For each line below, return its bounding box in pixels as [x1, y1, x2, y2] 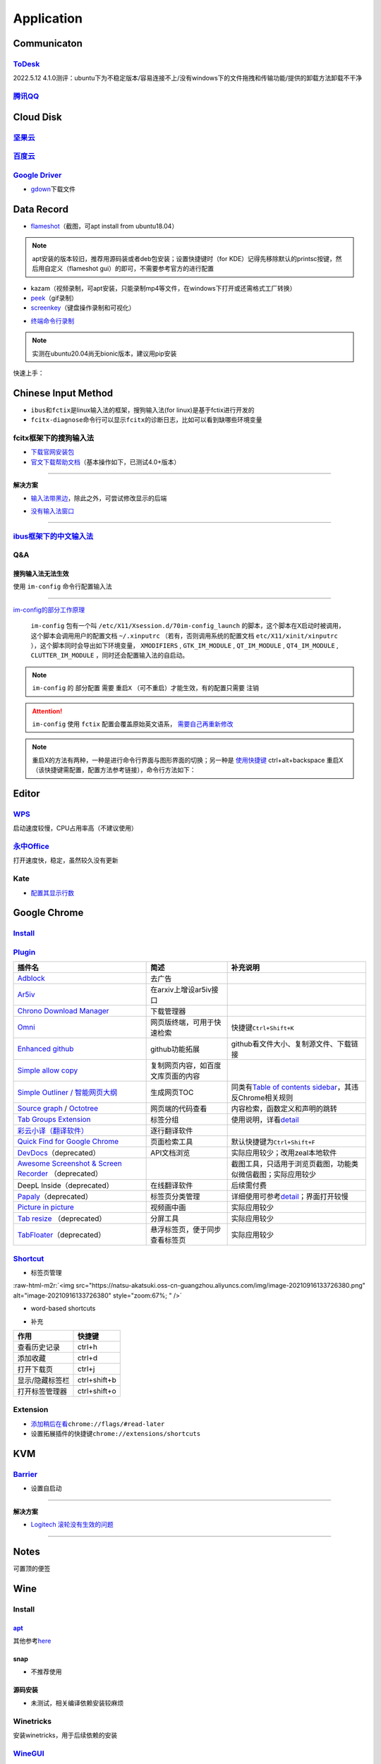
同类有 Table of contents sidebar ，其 [231, 1082, 352, 1092]
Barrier [13, 1469, 38, 1479]
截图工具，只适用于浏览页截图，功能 [231, 1159, 352, 1169]
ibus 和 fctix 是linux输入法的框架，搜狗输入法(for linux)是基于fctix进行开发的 [30, 406, 255, 414]
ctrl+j [77, 1364, 95, 1374]
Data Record [13, 203, 68, 215]
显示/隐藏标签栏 [17, 1376, 70, 1386]
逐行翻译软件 [150, 1126, 193, 1136]
